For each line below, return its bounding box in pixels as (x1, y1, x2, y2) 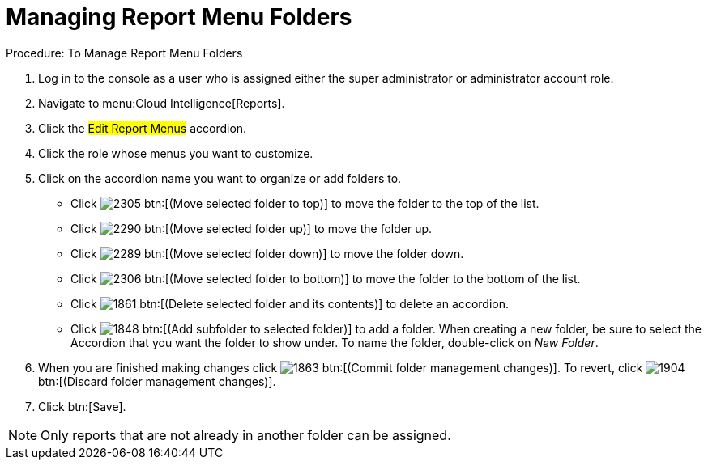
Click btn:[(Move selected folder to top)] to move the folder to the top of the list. (70, 196, 540, 210)
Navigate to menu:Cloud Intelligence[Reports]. (38, 95, 285, 110)
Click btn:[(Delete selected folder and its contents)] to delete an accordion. (70, 296, 510, 311)
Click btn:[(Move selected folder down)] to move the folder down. (70, 246, 464, 261)
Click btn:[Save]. (38, 399, 126, 413)
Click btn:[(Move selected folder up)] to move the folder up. (70, 221, 433, 235)
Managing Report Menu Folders (6, 3, 352, 31)
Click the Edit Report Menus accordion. (38, 121, 247, 135)
